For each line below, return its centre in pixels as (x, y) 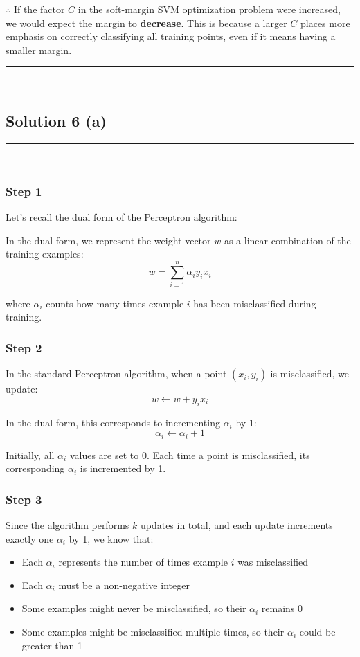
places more (325, 22)
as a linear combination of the (287, 240)
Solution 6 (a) (56, 121)
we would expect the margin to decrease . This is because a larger (146, 22)
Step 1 (24, 191)
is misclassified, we (310, 373)
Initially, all (30, 454)
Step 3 (24, 499)
